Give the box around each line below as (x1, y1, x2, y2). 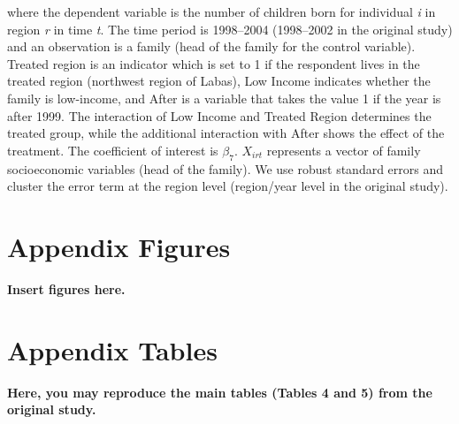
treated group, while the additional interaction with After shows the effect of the (7, 124, 445, 142)
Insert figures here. (7, 279, 126, 298)
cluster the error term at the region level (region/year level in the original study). (7, 177, 448, 195)
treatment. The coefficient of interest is (7, 140, 218, 159)
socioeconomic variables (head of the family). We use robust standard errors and (7, 159, 444, 178)
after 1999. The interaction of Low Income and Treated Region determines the (7, 106, 432, 125)
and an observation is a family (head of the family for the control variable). (7, 37, 416, 56)
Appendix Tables (7, 331, 218, 367)
